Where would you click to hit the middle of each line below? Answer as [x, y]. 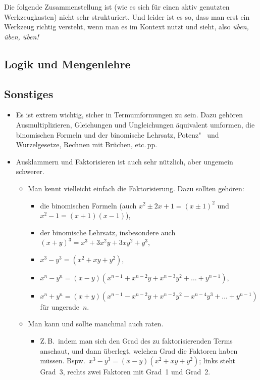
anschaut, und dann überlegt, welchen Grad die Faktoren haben [139, 350]
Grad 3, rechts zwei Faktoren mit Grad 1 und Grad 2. [125, 372]
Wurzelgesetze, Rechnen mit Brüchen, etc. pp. [87, 144]
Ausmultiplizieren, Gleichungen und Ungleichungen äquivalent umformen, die [135, 124]
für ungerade [60, 306]
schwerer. [30, 171]
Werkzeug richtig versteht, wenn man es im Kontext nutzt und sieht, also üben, [126, 27]
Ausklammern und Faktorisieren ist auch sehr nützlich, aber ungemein [124, 161]
